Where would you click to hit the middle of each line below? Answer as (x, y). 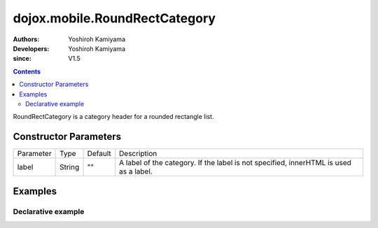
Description (138, 154)
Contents (27, 71)
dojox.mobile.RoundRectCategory (114, 18)
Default (99, 154)
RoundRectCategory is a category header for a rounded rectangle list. (113, 117)
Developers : (31, 48)
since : (22, 59)
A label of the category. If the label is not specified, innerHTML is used (235, 163)
